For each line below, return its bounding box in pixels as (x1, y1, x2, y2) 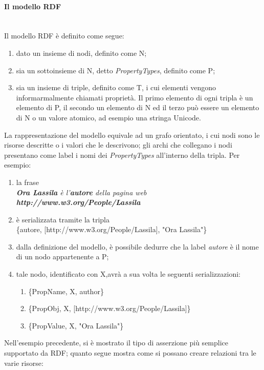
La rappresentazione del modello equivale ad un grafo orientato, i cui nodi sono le (4, 129, 260, 140)
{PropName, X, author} (28, 285, 104, 296)
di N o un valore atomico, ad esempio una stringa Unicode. (16, 112, 201, 122)
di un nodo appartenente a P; (16, 251, 109, 262)
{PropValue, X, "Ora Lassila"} (28, 320, 124, 331)
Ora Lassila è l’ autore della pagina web (16, 187, 147, 197)
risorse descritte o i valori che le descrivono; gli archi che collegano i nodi (4, 139, 232, 150)
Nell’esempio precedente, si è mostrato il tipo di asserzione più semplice (4, 337, 229, 348)
